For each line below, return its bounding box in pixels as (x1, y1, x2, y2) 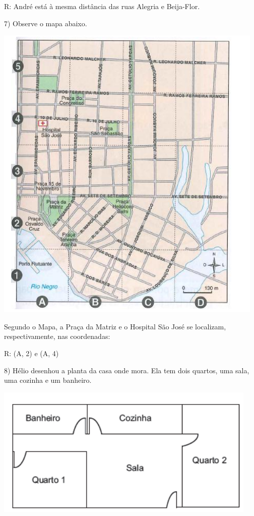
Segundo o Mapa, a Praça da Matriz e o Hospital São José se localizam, (4, 321, 226, 331)
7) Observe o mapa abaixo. (4, 18, 87, 28)
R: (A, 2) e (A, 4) (4, 348, 59, 358)
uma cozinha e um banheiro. (4, 375, 92, 385)
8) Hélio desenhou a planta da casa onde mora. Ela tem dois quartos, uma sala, (4, 365, 249, 375)
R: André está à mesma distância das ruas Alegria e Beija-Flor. (4, 1, 200, 11)
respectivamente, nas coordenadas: (4, 331, 110, 341)
